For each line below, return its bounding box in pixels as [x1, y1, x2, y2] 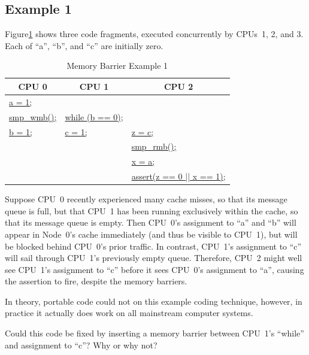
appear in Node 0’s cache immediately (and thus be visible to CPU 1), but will [5, 227, 298, 240]
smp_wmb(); [9, 110, 57, 123]
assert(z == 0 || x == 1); [131, 170, 226, 183]
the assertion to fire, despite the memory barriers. [5, 275, 187, 287]
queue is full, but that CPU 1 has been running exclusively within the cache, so [5, 204, 298, 217]
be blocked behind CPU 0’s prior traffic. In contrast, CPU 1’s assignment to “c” [5, 239, 302, 252]
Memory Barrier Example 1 [66, 59, 168, 72]
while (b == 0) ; [65, 110, 123, 123]
